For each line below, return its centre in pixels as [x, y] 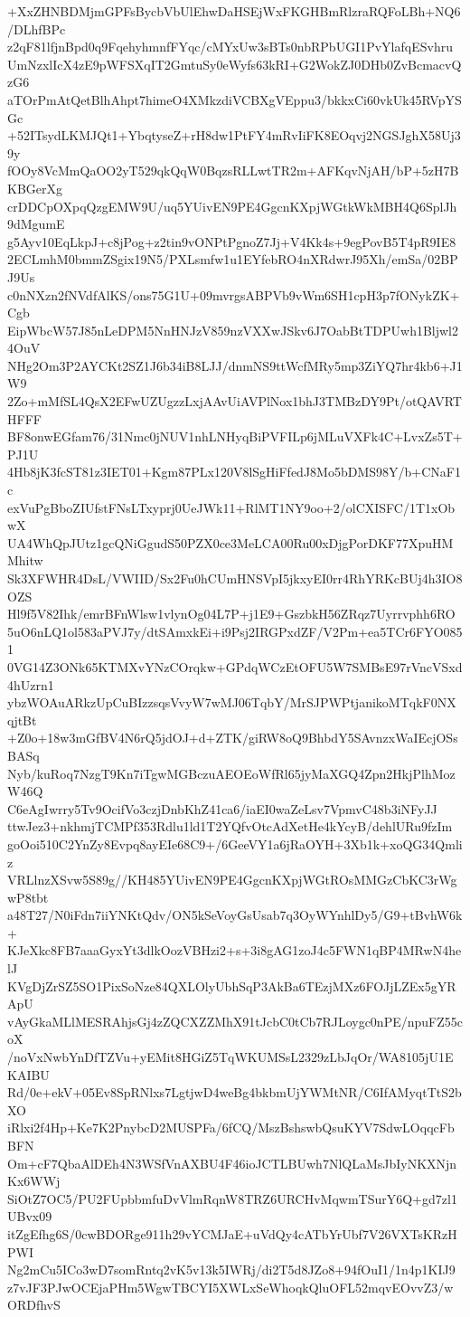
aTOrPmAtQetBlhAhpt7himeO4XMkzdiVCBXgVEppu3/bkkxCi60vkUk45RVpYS [235, 99]
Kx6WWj [34, 1181]
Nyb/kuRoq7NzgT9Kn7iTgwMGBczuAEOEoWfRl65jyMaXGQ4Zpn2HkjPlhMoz [231, 773]
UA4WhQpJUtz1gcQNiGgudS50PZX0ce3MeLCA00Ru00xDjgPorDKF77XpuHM [230, 542]
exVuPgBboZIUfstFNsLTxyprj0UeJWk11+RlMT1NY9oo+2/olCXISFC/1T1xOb [231, 507]
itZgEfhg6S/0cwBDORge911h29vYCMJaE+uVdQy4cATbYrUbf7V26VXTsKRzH [232, 1233]
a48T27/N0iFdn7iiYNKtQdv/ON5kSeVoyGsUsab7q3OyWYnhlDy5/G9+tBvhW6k [235, 915]
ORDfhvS [34, 1305]
